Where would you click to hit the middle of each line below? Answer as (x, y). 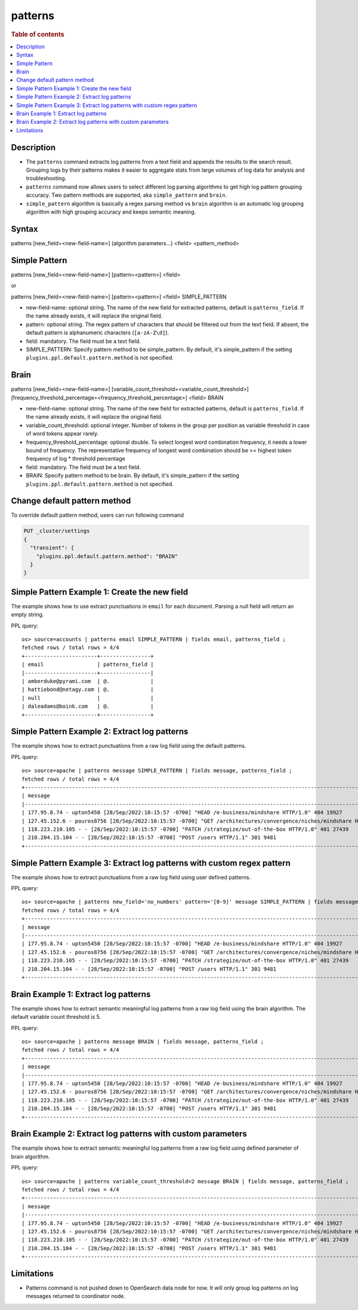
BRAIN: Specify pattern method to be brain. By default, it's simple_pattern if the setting (132, 476)
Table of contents (38, 34)
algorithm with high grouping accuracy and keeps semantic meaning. (111, 212)
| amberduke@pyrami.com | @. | (88, 681)
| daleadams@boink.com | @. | (88, 706)
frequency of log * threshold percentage (75, 459)
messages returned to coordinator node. (75, 1296)
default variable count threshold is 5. (56, 1017)
